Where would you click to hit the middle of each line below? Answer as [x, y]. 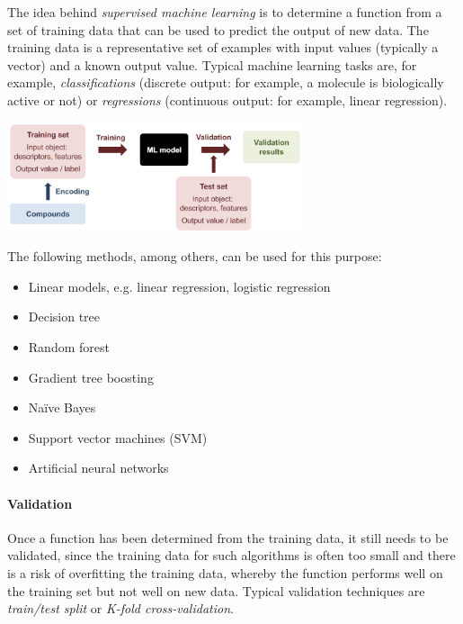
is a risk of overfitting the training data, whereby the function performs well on [225, 573]
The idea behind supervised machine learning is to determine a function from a [225, 12]
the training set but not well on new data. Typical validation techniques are [216, 590]
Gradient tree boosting [91, 377]
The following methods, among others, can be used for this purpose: [195, 256]
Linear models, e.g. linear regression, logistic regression [179, 286]
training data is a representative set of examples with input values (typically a [223, 47]
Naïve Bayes [62, 407]
